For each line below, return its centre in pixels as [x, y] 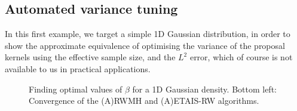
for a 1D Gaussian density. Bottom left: [204, 89]
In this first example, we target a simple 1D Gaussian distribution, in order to [148, 34]
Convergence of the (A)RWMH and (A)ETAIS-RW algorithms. [144, 101]
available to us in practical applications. [78, 68]
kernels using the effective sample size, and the [90, 57]
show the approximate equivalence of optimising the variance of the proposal [145, 45]
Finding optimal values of [76, 89]
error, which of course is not [241, 57]
